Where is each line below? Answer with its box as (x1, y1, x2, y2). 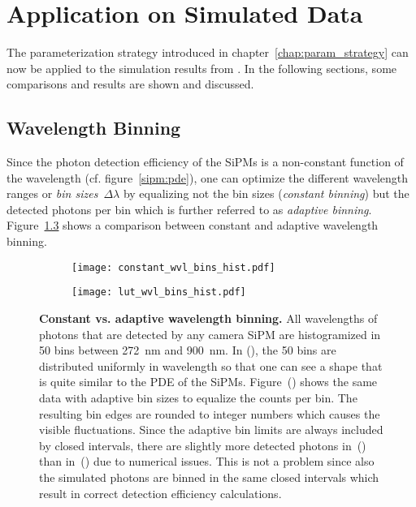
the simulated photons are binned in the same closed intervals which (39, 468, 379, 485)
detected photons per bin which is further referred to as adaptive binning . (6, 200, 372, 217)
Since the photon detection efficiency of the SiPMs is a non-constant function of (6, 153, 404, 170)
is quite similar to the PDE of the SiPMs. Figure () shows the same (39, 373, 378, 390)
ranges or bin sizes (6, 185, 98, 202)
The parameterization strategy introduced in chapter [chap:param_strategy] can (6, 44, 409, 61)
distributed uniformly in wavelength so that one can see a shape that (39, 357, 383, 374)
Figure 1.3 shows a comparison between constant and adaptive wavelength (6, 217, 379, 234)
